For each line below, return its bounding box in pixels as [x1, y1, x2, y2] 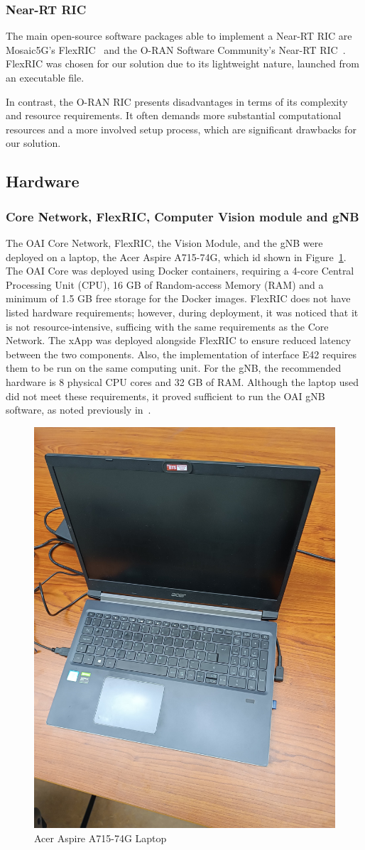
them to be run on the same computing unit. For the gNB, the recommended [6, 360, 342, 375]
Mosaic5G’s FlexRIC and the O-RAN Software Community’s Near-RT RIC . [6, 42, 346, 57]
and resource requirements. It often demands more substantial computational [6, 108, 342, 123]
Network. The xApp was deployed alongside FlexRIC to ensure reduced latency [6, 333, 352, 348]
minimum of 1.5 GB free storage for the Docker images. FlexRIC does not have [6, 291, 351, 306]
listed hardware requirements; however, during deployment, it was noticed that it [6, 304, 359, 319]
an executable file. [6, 70, 85, 84]
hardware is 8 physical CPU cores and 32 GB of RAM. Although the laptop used [6, 374, 359, 389]
